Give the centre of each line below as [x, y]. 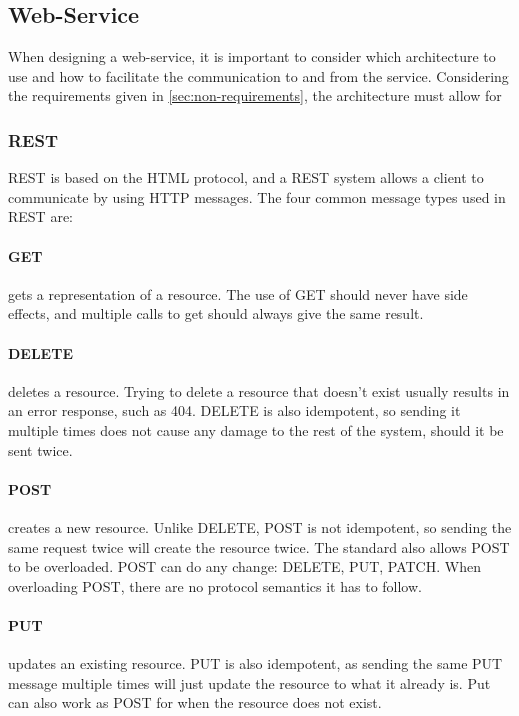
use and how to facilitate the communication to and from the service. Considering [258, 75]
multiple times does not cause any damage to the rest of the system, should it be [256, 429]
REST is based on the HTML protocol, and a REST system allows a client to [246, 177]
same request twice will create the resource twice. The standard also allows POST [259, 546]
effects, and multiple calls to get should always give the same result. [216, 313]
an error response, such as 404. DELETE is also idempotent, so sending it [234, 410]
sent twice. [40, 449]
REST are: [40, 216]
